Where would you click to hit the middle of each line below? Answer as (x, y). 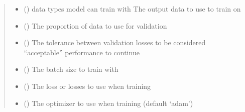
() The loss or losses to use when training (87, 86)
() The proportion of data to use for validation (95, 25)
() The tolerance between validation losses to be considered (115, 42)
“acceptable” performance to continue (82, 52)
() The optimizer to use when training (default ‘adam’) (108, 103)
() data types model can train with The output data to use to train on (132, 9)
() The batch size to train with (71, 69)
